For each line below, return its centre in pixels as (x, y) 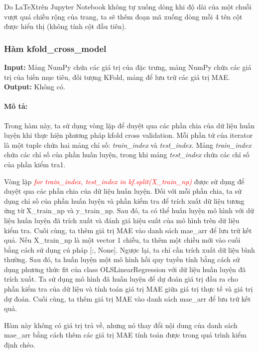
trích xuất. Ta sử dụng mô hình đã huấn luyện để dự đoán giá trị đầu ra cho (121, 279)
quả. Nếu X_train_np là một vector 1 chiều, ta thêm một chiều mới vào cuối (122, 240)
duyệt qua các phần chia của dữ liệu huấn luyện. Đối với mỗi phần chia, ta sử (123, 191)
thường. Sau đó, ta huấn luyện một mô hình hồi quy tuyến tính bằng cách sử (122, 259)
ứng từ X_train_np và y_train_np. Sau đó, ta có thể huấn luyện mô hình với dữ (129, 210)
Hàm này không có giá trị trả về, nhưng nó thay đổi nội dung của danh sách (121, 325)
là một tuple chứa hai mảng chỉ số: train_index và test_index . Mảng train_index (128, 145)
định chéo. (20, 345)
